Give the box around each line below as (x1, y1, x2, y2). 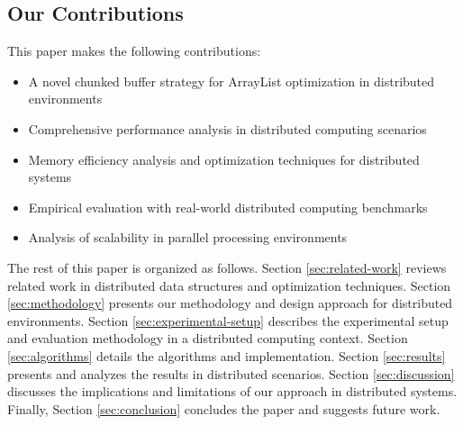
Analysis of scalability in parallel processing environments (28, 228, 348, 247)
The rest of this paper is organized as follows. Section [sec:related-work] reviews (7, 258, 447, 276)
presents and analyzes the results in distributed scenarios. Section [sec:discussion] (7, 364, 455, 383)
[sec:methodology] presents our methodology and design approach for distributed (7, 294, 453, 312)
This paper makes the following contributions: (7, 41, 261, 60)
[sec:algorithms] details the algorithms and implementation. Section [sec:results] (7, 346, 446, 365)
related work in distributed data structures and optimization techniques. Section (7, 276, 451, 294)
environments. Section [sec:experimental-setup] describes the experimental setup (7, 311, 449, 330)
